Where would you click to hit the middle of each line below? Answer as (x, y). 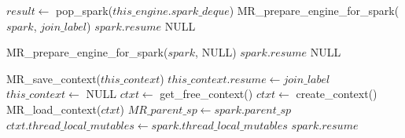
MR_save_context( (54, 78)
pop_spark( (85, 10)
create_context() (337, 94)
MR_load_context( (54, 109)
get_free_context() (206, 94)
